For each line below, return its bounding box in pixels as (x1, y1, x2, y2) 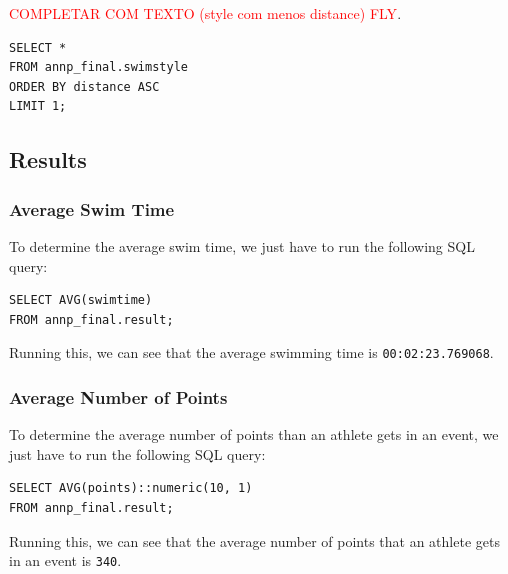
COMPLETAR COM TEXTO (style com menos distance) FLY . (9, 3, 402, 23)
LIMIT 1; (9, 99, 67, 114)
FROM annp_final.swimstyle (9, 60, 188, 75)
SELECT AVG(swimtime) (9, 293, 153, 308)
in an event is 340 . (9, 550, 122, 571)
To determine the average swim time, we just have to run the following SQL (9, 235, 475, 256)
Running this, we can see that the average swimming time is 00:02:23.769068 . (9, 342, 494, 363)
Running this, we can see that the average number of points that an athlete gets (9, 530, 500, 551)
